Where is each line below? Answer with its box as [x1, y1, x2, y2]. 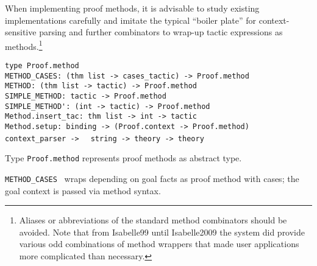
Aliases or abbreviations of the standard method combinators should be [19, 214, 287, 226]
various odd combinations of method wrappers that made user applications [19, 237, 299, 250]
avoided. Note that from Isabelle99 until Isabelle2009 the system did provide [19, 225, 305, 238]
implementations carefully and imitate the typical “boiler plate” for [5, 13, 257, 26]
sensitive [5, 26, 37, 38]
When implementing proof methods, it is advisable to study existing [5, 2, 260, 14]
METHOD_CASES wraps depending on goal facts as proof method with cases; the [5, 172, 299, 184]
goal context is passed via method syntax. [5, 184, 161, 197]
